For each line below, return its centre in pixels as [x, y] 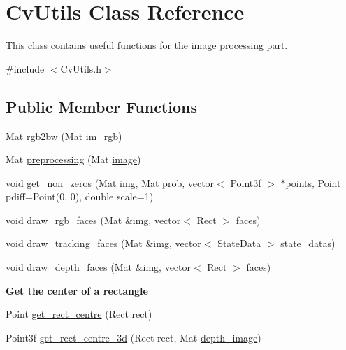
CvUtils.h [81, 68]
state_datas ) [308, 243]
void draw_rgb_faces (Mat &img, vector [93, 219]
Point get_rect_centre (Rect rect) [79, 314]
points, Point [313, 182]
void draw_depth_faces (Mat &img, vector [98, 267]
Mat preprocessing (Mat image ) [73, 159]
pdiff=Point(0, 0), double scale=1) [80, 196]
